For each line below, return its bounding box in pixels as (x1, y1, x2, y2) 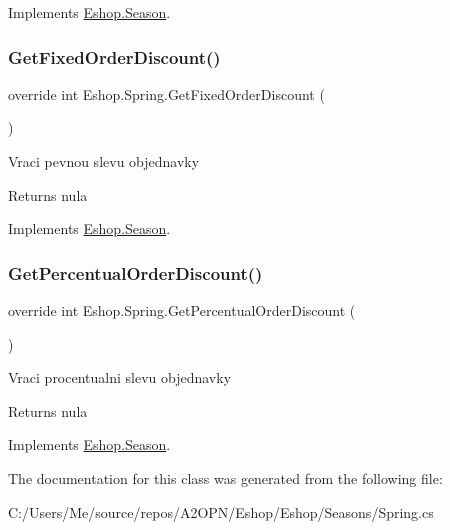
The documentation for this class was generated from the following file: (8, 467, 443, 488)
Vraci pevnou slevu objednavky (8, 151, 200, 171)
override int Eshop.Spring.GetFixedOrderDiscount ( (8, 83, 325, 104)
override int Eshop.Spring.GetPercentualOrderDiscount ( (8, 300, 356, 320)
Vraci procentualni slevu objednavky (8, 367, 232, 388)
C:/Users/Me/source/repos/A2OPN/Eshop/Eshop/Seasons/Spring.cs (8, 501, 434, 522)
